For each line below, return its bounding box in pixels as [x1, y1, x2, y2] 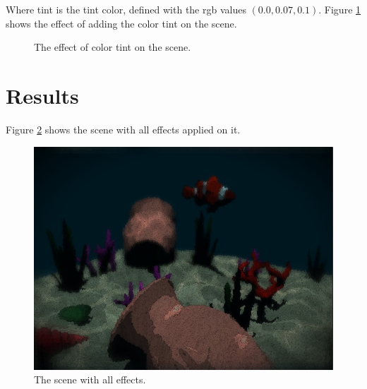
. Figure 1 [318, 2, 361, 16]
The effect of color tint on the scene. [34, 40, 191, 54]
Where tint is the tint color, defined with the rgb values [6, 2, 246, 16]
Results [6, 80, 79, 109]
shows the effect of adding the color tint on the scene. [6, 16, 237, 30]
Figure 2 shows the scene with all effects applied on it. [6, 121, 241, 136]
